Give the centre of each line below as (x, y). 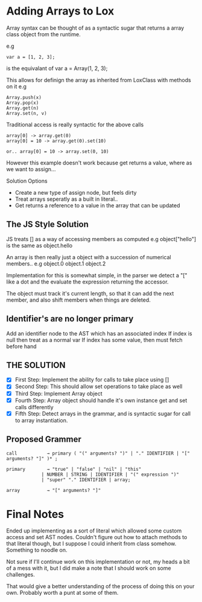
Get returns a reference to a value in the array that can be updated (97, 205)
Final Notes (35, 514)
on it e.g (17, 86)
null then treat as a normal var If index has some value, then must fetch (94, 340)
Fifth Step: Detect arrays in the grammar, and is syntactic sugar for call (103, 413)
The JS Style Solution (48, 225)
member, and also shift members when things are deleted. (78, 300)
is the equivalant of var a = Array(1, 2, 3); (57, 68)
